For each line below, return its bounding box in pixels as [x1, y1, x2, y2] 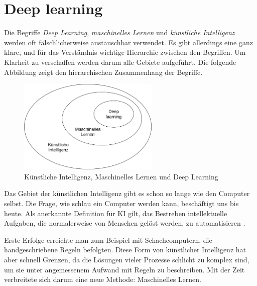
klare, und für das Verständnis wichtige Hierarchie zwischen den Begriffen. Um [4, 47, 246, 57]
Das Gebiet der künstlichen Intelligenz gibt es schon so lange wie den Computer [4, 188, 250, 199]
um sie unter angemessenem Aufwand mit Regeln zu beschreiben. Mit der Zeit [4, 264, 245, 274]
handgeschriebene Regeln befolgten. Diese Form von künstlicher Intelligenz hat [4, 244, 246, 255]
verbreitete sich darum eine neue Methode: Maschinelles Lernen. [4, 274, 201, 284]
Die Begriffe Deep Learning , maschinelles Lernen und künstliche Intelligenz [4, 27, 235, 38]
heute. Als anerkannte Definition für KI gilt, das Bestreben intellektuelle [4, 208, 227, 218]
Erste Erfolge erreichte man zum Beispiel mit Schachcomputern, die [4, 234, 212, 245]
